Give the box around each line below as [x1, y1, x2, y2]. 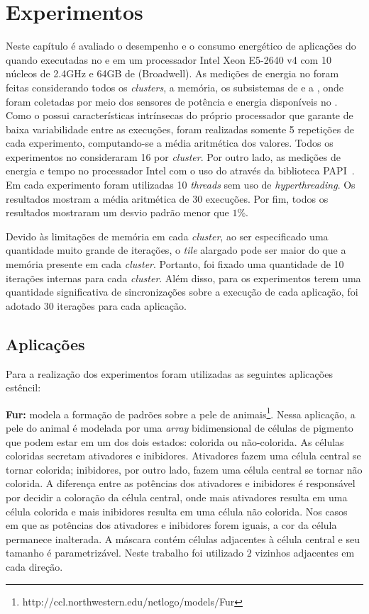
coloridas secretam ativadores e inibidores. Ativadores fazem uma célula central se [6, 448, 361, 463]
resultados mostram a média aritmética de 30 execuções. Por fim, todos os [6, 191, 329, 206]
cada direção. [6, 559, 63, 574]
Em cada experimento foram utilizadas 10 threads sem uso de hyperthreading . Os [6, 177, 356, 192]
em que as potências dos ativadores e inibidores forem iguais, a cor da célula [6, 518, 337, 532]
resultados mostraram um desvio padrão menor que [6, 205, 229, 220]
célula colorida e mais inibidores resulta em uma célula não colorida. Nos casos [6, 503, 348, 518]
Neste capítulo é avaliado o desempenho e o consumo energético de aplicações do [6, 38, 356, 53]
